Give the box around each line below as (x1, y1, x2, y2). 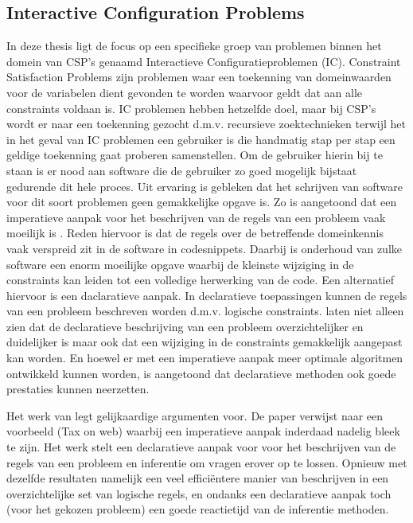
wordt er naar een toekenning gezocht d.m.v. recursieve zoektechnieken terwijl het (6, 115, 406, 132)
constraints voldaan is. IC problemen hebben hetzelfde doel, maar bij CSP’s (6, 100, 376, 116)
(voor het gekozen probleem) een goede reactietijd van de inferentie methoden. (6, 501, 389, 517)
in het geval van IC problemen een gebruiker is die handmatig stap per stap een (6, 131, 395, 147)
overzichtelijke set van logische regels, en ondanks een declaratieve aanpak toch (6, 485, 392, 502)
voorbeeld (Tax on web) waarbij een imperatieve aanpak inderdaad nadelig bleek (6, 423, 400, 439)
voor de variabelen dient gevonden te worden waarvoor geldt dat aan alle (6, 84, 363, 100)
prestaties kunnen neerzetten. (6, 381, 150, 397)
